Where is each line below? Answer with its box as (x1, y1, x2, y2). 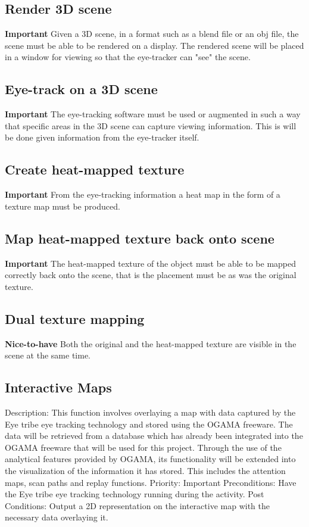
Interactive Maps (5, 378, 112, 397)
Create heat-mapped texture (5, 160, 185, 179)
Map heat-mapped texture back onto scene (5, 229, 274, 247)
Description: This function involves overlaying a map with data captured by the (5, 406, 296, 418)
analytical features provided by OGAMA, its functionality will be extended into (5, 453, 296, 465)
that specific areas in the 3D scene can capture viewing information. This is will (5, 119, 296, 132)
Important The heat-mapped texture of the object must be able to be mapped (5, 257, 296, 269)
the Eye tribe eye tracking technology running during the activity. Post (5, 488, 264, 500)
